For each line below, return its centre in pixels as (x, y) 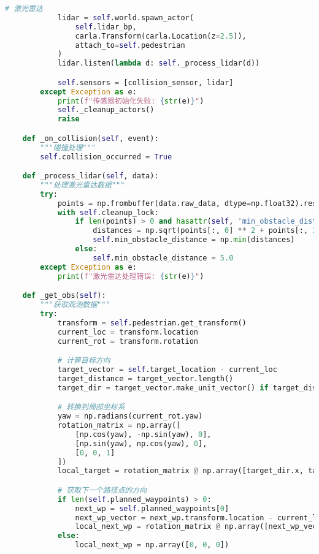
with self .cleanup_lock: (108, 212)
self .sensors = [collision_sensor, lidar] (145, 82)
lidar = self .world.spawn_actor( (125, 17)
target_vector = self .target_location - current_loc (167, 370)
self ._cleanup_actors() (106, 110)
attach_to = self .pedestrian (130, 45)
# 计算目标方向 (84, 361)
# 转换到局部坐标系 (91, 407)
